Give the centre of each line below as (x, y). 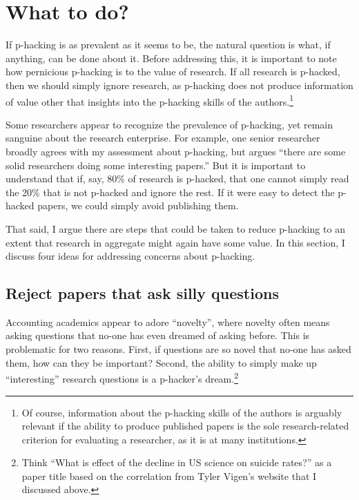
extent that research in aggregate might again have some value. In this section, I (175, 242)
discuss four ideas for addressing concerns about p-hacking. (130, 256)
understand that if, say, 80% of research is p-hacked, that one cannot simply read (177, 179)
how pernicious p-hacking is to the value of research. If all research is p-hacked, (173, 71)
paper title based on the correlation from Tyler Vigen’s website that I (169, 475)
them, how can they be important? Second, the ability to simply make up (161, 362)
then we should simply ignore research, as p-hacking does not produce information (179, 85)
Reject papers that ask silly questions (142, 293)
